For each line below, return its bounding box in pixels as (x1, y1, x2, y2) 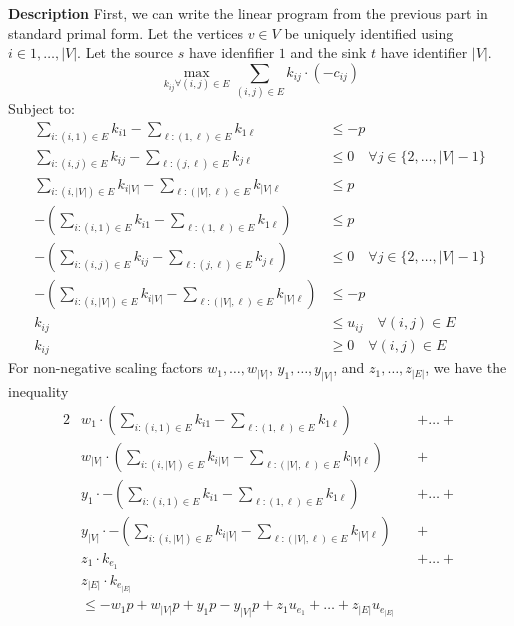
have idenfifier (188, 42, 275, 63)
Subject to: (8, 98, 75, 119)
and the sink (290, 42, 367, 63)
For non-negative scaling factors (8, 357, 203, 378)
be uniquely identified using (284, 22, 454, 43)
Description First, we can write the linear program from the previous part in (8, 3, 488, 23)
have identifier (380, 42, 468, 63)
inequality (8, 381, 69, 402)
